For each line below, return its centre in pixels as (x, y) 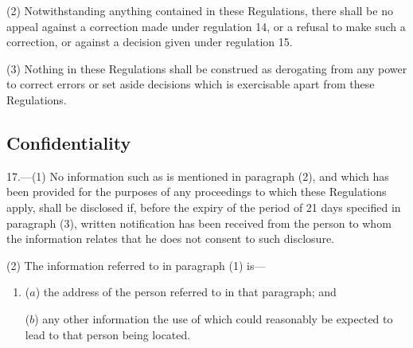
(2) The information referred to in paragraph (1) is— (136, 265)
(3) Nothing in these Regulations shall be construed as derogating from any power (207, 68)
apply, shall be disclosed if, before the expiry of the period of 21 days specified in (204, 207)
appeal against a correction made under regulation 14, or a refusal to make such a (206, 26)
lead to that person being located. (108, 334)
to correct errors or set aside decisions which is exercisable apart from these (191, 84)
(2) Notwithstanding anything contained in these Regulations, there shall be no (200, 10)
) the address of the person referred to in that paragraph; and (186, 292)
